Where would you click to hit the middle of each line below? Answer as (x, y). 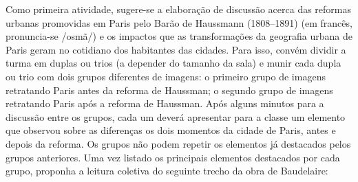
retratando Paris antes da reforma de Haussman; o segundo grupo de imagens (169, 90)
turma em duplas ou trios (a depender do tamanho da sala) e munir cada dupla (173, 63)
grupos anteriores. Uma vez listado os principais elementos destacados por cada (173, 157)
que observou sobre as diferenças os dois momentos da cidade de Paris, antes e (171, 130)
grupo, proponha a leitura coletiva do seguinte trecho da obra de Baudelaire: (167, 171)
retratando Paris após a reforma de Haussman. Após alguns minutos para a (165, 103)
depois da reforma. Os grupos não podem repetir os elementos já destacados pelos (178, 143)
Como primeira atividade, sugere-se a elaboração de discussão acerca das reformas (179, 9)
